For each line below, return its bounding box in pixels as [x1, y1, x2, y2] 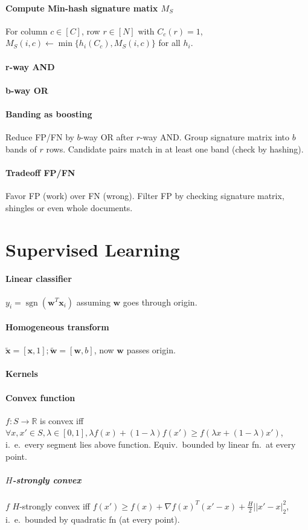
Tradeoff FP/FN [5, 166, 75, 178]
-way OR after [80, 131, 133, 143]
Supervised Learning [5, 237, 180, 261]
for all [158, 36, 181, 49]
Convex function [5, 391, 75, 404]
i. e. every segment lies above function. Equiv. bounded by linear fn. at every [5, 438, 296, 451]
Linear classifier [5, 272, 72, 285]
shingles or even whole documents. [5, 201, 133, 214]
